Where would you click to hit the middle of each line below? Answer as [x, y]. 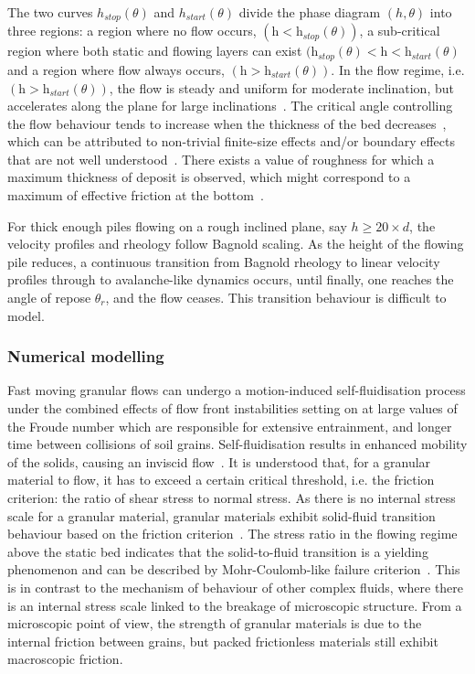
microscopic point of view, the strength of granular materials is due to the [215, 623]
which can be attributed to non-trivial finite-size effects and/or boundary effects [231, 141]
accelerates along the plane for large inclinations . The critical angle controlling [230, 106]
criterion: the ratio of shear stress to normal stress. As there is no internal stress [232, 497]
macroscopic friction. [65, 659]
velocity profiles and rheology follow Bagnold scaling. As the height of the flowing [236, 244]
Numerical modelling [86, 356]
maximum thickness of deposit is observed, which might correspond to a [209, 177]
